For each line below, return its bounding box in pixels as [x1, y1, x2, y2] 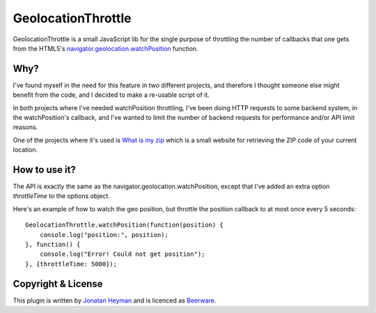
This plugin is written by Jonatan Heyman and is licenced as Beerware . [13, 296, 217, 305]
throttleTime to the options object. [13, 192, 111, 200]
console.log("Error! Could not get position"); [39, 250, 205, 258]
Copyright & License [13, 277, 104, 289]
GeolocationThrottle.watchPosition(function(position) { [25, 221, 224, 229]
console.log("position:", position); [39, 231, 169, 238]
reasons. [13, 123, 38, 132]
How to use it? [13, 164, 76, 176]
